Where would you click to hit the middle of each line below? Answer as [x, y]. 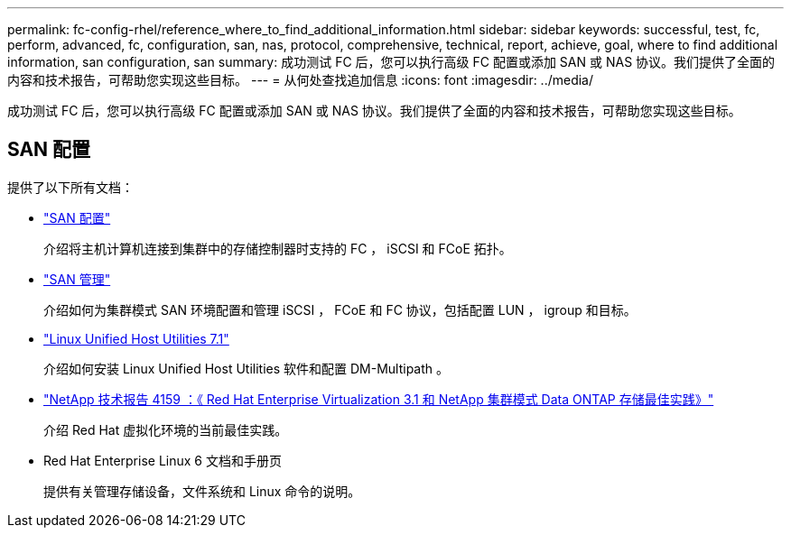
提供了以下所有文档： [70, 187]
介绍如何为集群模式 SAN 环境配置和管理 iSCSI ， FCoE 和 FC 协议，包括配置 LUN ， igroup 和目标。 [340, 309]
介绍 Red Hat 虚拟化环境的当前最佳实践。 [166, 429]
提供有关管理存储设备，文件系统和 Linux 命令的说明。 [202, 491]
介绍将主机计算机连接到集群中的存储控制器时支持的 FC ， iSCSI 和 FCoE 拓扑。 [278, 248]
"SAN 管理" [77, 279]
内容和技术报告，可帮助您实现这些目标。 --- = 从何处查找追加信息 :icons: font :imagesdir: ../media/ [301, 80]
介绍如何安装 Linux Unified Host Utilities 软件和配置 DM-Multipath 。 [247, 368]
